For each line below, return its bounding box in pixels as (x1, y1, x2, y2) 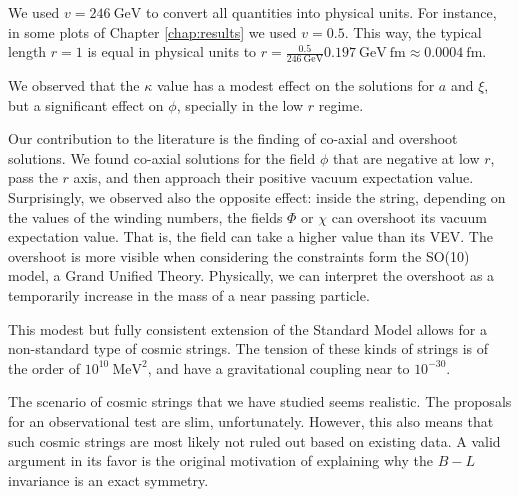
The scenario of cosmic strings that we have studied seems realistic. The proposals (8, 391, 512, 412)
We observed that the (8, 75, 140, 96)
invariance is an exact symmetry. (8, 469, 209, 490)
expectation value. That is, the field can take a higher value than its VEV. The (8, 226, 493, 247)
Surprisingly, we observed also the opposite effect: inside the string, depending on (8, 186, 506, 207)
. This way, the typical (344, 21, 482, 42)
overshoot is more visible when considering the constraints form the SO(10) (8, 245, 470, 266)
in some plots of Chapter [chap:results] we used (8, 21, 297, 42)
